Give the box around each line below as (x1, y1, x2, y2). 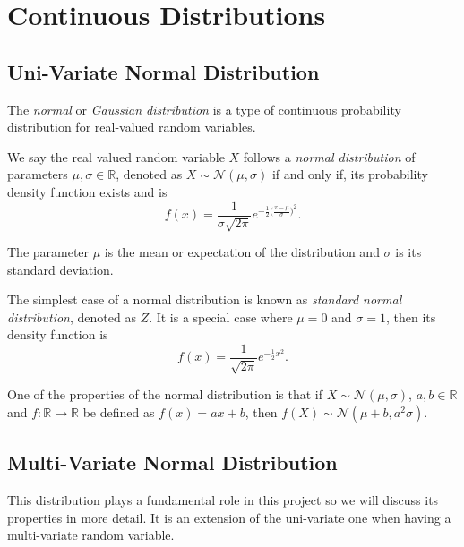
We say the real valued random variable (7, 147, 225, 166)
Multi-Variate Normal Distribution (7, 449, 338, 476)
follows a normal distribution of (243, 147, 416, 166)
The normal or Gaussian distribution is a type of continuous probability (7, 99, 401, 118)
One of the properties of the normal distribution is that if (7, 385, 322, 404)
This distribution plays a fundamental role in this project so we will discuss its (7, 491, 439, 509)
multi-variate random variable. (7, 526, 175, 544)
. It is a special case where (149, 307, 293, 326)
